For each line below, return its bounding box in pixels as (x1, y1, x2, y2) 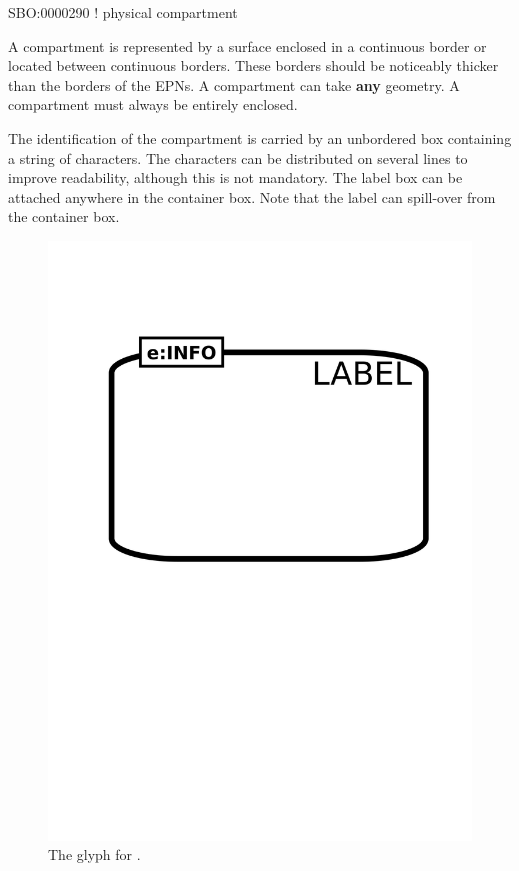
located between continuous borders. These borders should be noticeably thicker (8, 55, 499, 76)
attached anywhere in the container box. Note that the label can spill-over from (8, 186, 496, 207)
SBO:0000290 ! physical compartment (8, 2, 238, 22)
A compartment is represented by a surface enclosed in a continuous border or (8, 35, 487, 56)
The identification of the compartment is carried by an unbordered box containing (8, 127, 512, 148)
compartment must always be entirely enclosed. (8, 94, 298, 115)
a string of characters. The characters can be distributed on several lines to (8, 147, 468, 168)
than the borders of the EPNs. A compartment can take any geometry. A (8, 74, 460, 95)
